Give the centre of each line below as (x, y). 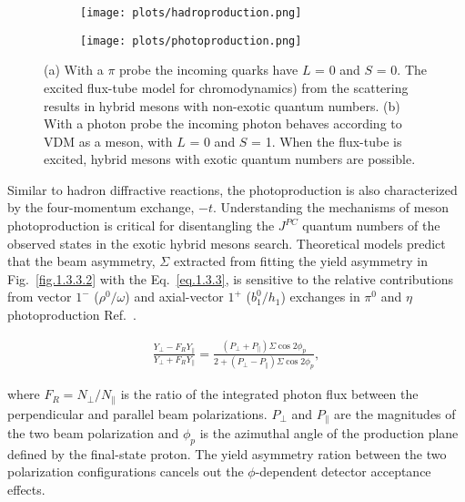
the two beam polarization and (93, 432)
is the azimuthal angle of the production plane (329, 432)
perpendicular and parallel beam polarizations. (137, 413)
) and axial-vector (174, 297)
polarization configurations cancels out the (126, 471)
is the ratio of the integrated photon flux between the (269, 394)
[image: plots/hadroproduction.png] (191, 13)
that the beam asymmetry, (81, 261)
